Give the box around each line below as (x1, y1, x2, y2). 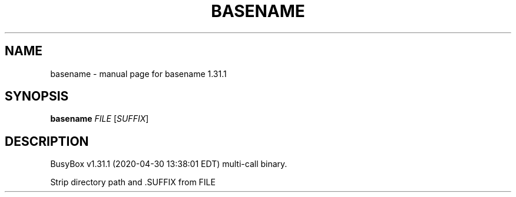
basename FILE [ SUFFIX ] (50, 113, 149, 124)
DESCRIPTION (5, 133, 89, 149)
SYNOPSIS (5, 89, 69, 104)
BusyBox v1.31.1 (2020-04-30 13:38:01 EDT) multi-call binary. (50, 159, 287, 169)
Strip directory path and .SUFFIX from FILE (50, 177, 216, 188)
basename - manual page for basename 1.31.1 (50, 68, 227, 79)
